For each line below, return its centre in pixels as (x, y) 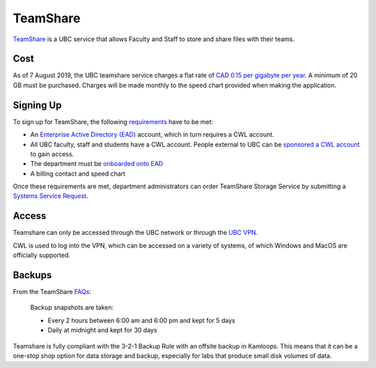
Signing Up (37, 105)
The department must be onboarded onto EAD (97, 164)
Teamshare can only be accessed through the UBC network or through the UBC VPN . (135, 233)
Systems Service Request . (50, 196)
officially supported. (42, 255)
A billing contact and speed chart (78, 174)
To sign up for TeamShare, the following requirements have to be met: (113, 121)
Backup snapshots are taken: (72, 307)
